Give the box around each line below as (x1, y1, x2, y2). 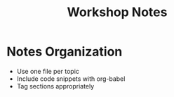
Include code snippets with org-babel (16, 75, 126, 83)
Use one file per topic (16, 67, 80, 75)
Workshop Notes (67, 4, 168, 20)
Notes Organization (6, 44, 123, 60)
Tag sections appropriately (16, 82, 95, 90)
